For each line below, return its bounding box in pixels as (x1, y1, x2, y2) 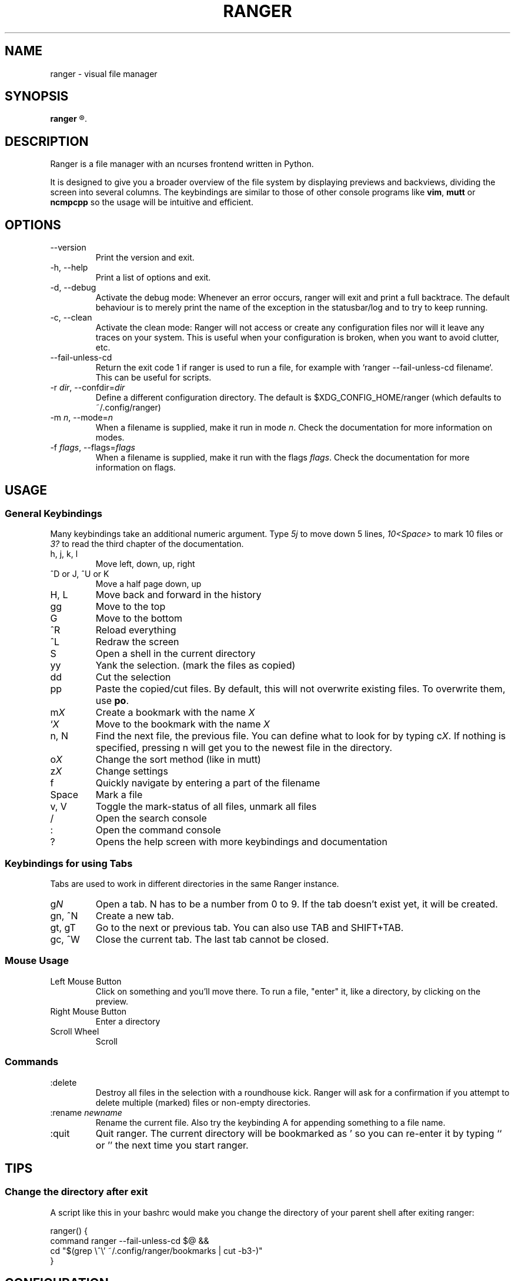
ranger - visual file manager (50, 68, 158, 79)
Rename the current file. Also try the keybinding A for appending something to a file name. (95, 1117, 446, 1127)
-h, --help (50, 262, 88, 273)
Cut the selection (95, 671, 171, 683)
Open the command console (95, 824, 221, 836)
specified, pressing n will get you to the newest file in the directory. (95, 742, 393, 754)
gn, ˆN (50, 910, 78, 922)
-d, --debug (50, 282, 96, 293)
